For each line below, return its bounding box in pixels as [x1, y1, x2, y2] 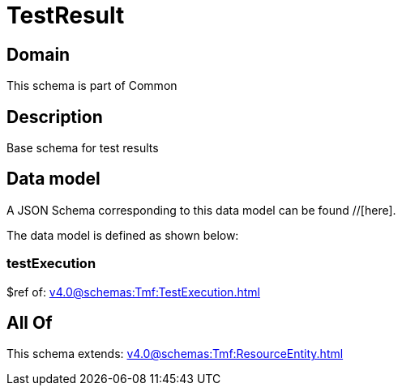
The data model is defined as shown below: [6, 228, 239, 242]
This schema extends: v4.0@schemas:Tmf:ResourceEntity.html [6, 347, 344, 361]
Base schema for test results [6, 141, 159, 156]
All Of [6, 313, 53, 334]
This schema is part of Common [6, 79, 177, 93]
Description [6, 106, 103, 127]
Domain [6, 44, 71, 65]
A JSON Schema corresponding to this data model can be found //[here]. [6, 202, 396, 217]
